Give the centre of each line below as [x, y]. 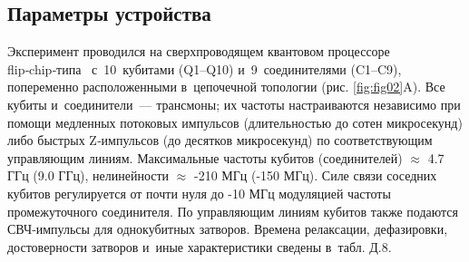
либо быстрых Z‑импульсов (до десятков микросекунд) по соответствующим [220, 140]
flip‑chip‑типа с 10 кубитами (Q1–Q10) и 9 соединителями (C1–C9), [205, 68]
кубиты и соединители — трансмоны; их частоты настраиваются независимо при [234, 104]
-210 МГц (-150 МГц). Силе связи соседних [315, 175]
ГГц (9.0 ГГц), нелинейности [88, 175]
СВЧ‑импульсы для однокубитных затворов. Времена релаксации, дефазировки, [228, 229]
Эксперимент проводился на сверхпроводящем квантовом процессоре [199, 51]
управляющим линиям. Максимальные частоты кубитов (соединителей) [205, 157]
